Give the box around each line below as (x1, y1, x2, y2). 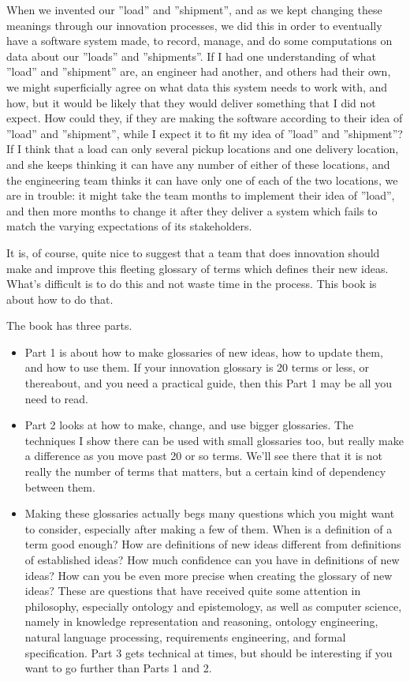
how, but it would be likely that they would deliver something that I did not (6, 94, 376, 110)
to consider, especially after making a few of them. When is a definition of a (24, 520, 393, 537)
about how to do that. (6, 290, 114, 307)
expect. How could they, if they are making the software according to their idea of (6, 110, 403, 126)
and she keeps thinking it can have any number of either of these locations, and (6, 155, 390, 172)
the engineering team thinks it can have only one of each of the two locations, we (6, 171, 398, 188)
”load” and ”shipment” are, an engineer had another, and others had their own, (6, 63, 391, 80)
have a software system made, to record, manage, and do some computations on (6, 32, 393, 49)
